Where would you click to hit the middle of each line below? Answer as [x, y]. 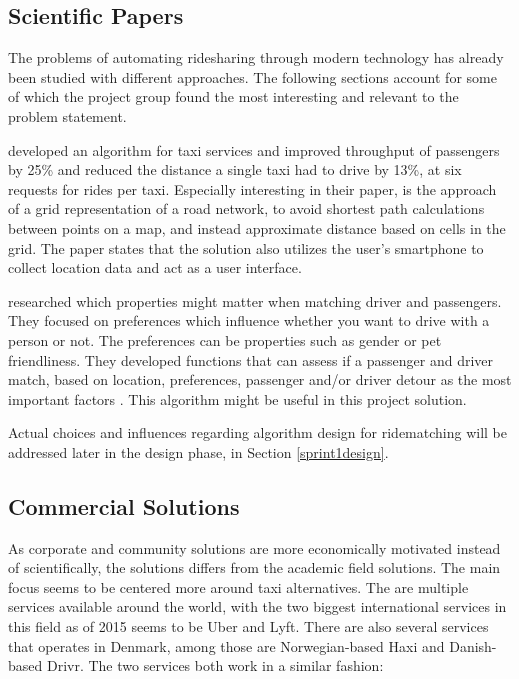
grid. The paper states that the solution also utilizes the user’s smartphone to [246, 247]
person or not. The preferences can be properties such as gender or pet [225, 339]
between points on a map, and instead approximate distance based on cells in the [257, 227]
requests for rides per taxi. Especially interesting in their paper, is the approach [252, 188]
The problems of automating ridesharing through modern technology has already [256, 57]
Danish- [473, 645]
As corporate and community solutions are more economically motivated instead [254, 547]
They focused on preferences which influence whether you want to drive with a [249, 320]
